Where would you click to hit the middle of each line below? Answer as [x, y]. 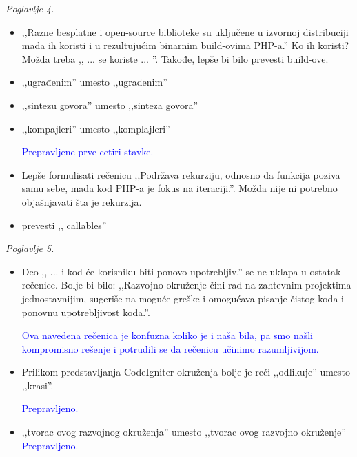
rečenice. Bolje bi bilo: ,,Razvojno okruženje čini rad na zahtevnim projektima [186, 285]
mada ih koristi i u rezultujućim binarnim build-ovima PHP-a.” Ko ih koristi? [185, 45]
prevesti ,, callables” [64, 225]
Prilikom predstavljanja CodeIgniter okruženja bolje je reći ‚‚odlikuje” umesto [186, 372]
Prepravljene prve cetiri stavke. [88, 152]
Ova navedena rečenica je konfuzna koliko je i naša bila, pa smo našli [167, 335]
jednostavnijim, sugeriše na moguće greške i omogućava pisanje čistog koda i [183, 298]
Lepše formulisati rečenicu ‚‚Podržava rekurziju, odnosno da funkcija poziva [181, 174]
